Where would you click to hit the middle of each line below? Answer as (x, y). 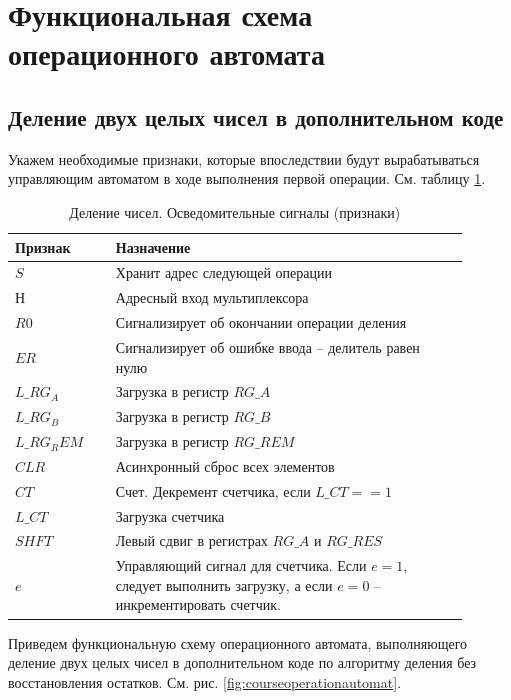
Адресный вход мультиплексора (212, 297)
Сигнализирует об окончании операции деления (261, 322)
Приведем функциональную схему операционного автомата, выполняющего (238, 642)
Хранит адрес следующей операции (224, 272)
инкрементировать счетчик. (198, 604)
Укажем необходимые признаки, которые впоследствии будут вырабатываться (244, 158)
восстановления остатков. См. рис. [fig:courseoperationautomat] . (205, 681)
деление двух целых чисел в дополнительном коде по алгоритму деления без (242, 662)
